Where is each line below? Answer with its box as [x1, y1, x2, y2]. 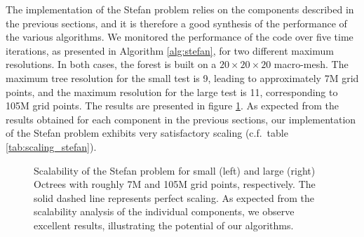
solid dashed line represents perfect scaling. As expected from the [34, 190, 314, 205]
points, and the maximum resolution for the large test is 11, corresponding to [6, 84, 338, 99]
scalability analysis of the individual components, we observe [34, 204, 295, 219]
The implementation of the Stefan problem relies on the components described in [6, 2, 354, 16]
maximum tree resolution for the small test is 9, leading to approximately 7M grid [6, 70, 359, 85]
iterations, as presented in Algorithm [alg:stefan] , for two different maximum [6, 43, 334, 57]
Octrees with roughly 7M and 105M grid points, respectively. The [34, 177, 316, 191]
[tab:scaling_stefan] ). [6, 139, 97, 154]
